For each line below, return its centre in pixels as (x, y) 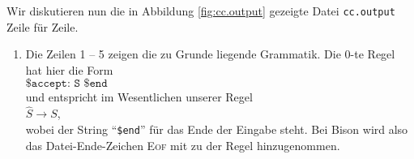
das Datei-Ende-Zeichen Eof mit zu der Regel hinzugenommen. (183, 145)
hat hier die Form (69, 69)
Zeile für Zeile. (43, 26)
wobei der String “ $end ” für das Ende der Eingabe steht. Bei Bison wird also (217, 129)
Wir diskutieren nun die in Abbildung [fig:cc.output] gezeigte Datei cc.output (201, 11)
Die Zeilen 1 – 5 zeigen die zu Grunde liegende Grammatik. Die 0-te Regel (210, 54)
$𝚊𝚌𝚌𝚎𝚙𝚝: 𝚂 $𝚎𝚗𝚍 (66, 84)
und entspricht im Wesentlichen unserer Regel (139, 97)
